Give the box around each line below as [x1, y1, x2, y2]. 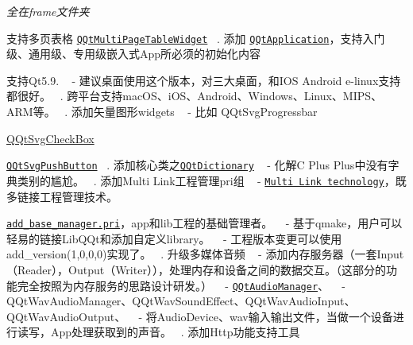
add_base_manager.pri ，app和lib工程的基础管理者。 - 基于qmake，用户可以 [6, 215, 403, 231]
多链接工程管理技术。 [6, 188, 118, 204]
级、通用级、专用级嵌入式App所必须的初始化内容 [6, 45, 261, 62]
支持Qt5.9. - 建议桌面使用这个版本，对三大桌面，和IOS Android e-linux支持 [6, 72, 401, 88]
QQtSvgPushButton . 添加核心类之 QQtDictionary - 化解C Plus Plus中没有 [6, 157, 388, 173]
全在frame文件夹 [6, 3, 90, 19]
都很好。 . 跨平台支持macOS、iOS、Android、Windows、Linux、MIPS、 [6, 87, 383, 104]
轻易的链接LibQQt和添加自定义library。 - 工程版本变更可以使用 [6, 230, 342, 246]
